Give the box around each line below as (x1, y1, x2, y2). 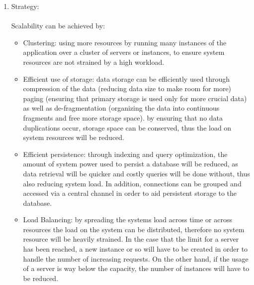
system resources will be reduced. (23, 132, 124, 142)
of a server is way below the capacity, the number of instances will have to (23, 263, 250, 274)
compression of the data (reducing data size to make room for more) (23, 83, 232, 94)
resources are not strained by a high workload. (23, 56, 165, 67)
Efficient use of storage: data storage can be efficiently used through (23, 73, 230, 84)
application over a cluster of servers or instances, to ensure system (23, 47, 225, 57)
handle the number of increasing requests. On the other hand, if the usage (23, 253, 249, 264)
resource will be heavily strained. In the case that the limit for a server (23, 234, 239, 244)
